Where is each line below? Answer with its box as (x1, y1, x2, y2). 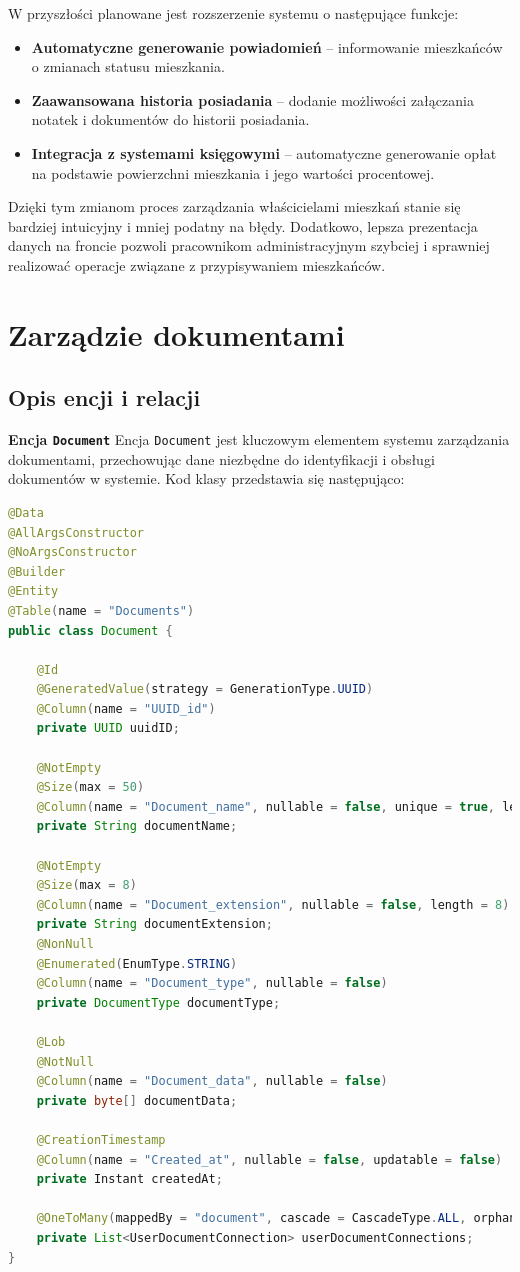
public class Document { (8, 623, 173, 638)
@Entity (8, 584, 59, 599)
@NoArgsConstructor (8, 545, 137, 560)
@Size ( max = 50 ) (36, 780, 145, 795)
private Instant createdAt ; (36, 1172, 223, 1187)
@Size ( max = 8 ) (36, 878, 137, 893)
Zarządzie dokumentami (8, 313, 345, 354)
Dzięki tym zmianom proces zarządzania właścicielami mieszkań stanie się (8, 196, 461, 217)
